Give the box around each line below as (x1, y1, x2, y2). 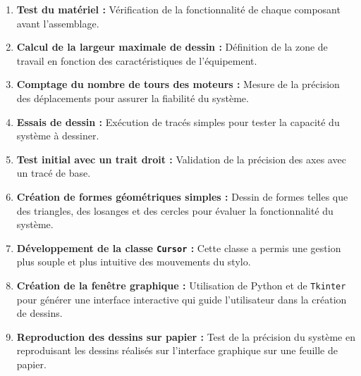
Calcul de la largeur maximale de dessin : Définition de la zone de (16, 39, 328, 54)
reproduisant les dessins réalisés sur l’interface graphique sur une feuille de (16, 343, 338, 358)
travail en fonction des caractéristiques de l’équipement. (16, 53, 257, 68)
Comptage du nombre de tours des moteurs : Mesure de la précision (16, 77, 340, 92)
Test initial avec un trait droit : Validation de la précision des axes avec (16, 151, 346, 166)
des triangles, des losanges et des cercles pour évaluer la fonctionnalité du (16, 203, 334, 218)
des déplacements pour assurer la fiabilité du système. (16, 90, 249, 105)
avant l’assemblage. (16, 15, 99, 30)
